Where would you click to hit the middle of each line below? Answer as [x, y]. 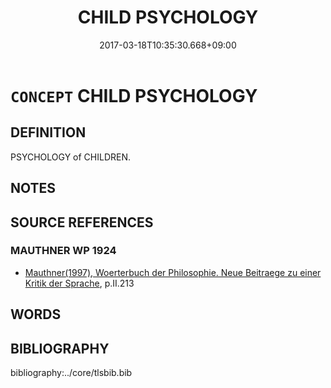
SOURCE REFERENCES [82, 222]
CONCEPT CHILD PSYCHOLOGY [134, 95]
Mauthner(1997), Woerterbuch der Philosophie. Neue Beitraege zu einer [173, 272]
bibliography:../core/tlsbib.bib [71, 373]
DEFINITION [48, 132]
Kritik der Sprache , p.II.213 [79, 283]
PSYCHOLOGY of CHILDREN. [71, 157]
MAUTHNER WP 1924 [63, 251]
